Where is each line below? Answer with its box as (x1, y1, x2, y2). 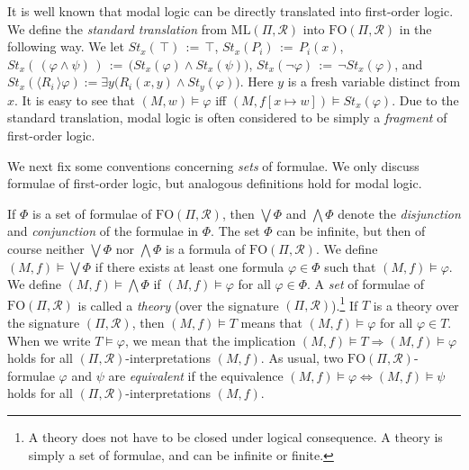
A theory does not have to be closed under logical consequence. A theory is (28, 427, 443, 446)
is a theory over (373, 295, 459, 314)
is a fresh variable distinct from (287, 72, 461, 91)
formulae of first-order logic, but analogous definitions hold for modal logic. (7, 174, 422, 193)
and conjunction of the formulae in (7, 221, 199, 240)
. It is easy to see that (14, 90, 135, 109)
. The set (211, 221, 260, 240)
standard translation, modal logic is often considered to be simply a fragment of (7, 108, 447, 127)
